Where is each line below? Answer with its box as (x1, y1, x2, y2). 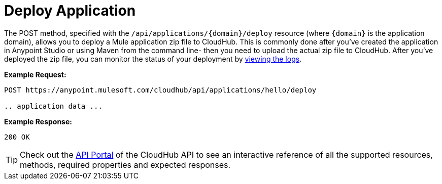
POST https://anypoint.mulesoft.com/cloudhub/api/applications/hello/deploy (4, 85, 317, 94)
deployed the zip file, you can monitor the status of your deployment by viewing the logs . (4, 54, 302, 63)
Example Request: (4, 70, 66, 79)
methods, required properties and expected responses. (20, 159, 231, 170)
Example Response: (4, 117, 72, 126)
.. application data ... (4, 102, 103, 110)
